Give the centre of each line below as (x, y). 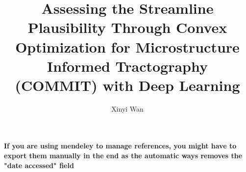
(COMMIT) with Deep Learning (127, 85)
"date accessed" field (39, 165)
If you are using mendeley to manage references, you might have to (120, 146)
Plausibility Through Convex (127, 27)
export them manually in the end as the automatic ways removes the (123, 156)
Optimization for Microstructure (127, 46)
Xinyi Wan (127, 108)
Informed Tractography (127, 66)
